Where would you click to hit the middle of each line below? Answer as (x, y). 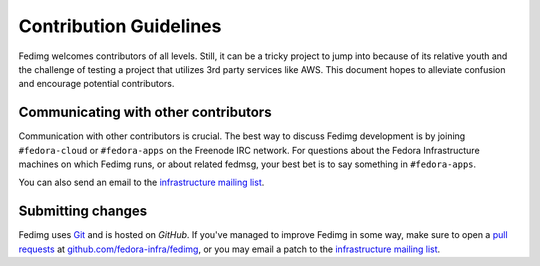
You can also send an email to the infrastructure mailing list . (141, 182)
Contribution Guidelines (120, 26)
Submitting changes (83, 211)
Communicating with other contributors (145, 112)
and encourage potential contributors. (96, 84)
